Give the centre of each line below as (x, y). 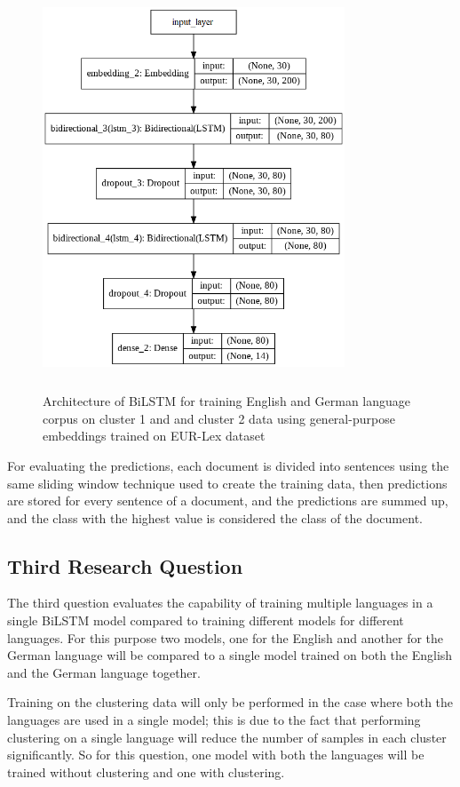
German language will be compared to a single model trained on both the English (230, 655)
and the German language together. (104, 672)
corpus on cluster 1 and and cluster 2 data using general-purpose (219, 418)
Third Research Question (125, 565)
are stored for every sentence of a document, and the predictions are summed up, (228, 501)
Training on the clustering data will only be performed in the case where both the (230, 702)
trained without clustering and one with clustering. (146, 771)
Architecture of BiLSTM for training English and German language (227, 401)
